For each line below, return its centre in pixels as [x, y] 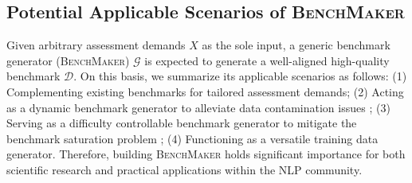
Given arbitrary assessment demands [96, 45]
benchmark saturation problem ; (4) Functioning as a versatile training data [192, 138]
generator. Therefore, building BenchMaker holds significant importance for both [206, 154]
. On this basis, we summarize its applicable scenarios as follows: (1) [240, 76]
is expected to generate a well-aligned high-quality [267, 60]
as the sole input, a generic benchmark [296, 45]
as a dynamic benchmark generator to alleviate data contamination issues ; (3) [198, 107]
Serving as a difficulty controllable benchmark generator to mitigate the [182, 123]
